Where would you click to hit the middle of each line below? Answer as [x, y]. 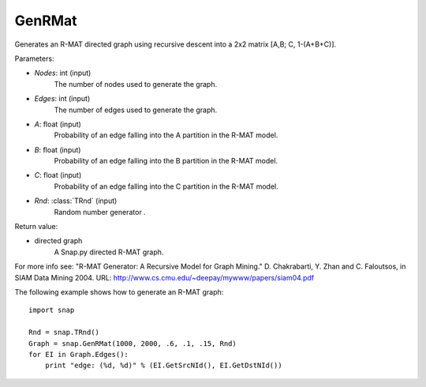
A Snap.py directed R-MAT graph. [109, 252]
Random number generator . [100, 212]
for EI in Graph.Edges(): [79, 354]
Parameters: [34, 58]
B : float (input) [58, 149]
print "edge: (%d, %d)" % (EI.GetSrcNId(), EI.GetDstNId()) [164, 366]
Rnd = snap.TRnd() [64, 333]
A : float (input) [58, 124]
